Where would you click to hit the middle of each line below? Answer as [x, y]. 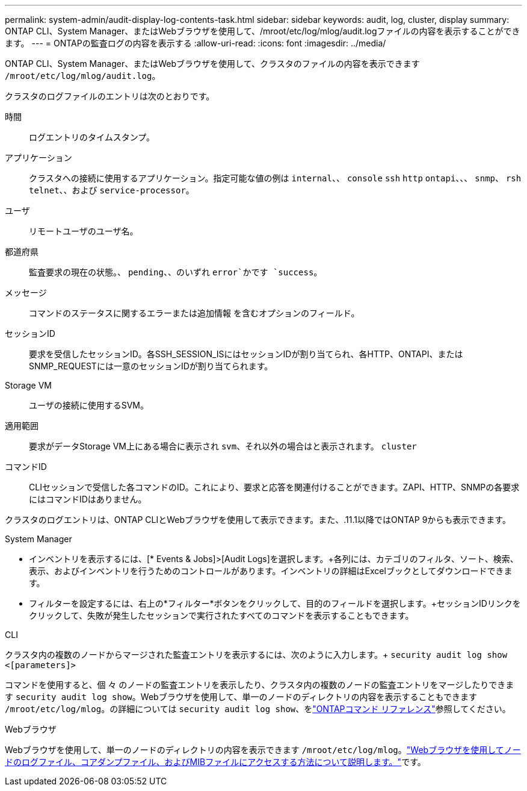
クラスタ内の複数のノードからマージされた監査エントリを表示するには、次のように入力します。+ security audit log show [256, 655]
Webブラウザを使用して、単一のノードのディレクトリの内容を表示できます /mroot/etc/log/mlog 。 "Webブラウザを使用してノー [263, 750]
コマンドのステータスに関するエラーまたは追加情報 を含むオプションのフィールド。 [194, 313]
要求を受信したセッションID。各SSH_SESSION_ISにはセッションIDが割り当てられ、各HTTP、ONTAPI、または [246, 354]
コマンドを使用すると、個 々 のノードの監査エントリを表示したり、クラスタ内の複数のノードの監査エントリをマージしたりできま [260, 685]
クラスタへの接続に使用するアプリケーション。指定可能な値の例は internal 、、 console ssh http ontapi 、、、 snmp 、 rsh [275, 178]
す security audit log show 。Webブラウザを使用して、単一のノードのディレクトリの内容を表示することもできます [241, 697]
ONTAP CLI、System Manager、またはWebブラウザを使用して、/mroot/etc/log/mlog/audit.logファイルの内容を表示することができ [263, 31]
